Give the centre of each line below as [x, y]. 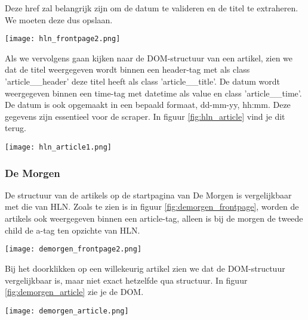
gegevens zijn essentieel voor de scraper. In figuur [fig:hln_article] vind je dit [145, 116]
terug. [16, 128]
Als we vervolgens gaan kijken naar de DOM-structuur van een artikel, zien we [149, 58]
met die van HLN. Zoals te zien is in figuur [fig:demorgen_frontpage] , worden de [152, 206]
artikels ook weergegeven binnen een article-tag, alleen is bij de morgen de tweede [154, 218]
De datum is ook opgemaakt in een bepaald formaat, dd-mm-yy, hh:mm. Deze [148, 105]
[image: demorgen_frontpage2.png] [73, 249]
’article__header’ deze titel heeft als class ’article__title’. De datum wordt [142, 81]
